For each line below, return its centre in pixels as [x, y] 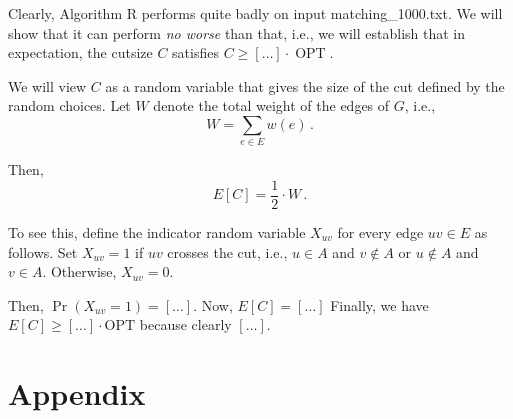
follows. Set [43, 251]
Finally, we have [379, 304]
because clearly [185, 324]
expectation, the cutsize [80, 52]
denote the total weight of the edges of [271, 105]
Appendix [77, 393]
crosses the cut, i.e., [227, 251]
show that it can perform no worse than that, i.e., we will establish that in [236, 32]
